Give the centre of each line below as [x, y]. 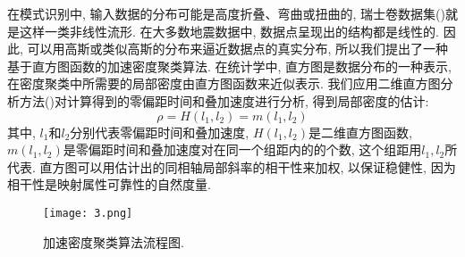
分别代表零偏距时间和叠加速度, [160, 132]
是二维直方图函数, [360, 132]
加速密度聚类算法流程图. [114, 241]
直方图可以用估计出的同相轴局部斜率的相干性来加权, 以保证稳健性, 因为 [248, 166]
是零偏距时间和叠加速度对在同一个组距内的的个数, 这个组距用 [242, 149]
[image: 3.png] [88, 213]
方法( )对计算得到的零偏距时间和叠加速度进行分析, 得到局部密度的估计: [224, 100]
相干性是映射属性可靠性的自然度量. [109, 184]
